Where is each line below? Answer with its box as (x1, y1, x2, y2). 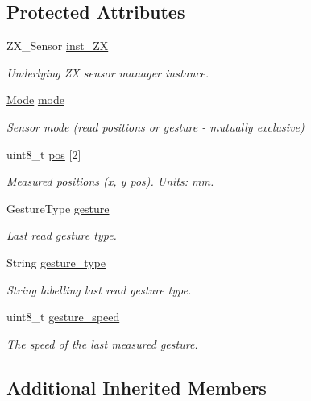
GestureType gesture (6, 199, 110, 216)
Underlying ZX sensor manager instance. (6, 64, 209, 81)
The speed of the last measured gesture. (6, 335, 198, 352)
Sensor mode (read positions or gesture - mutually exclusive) (6, 118, 305, 135)
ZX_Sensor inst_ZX (6, 37, 109, 54)
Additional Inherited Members (6, 374, 267, 399)
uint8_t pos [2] (6, 145, 81, 162)
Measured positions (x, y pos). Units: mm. (6, 173, 214, 190)
